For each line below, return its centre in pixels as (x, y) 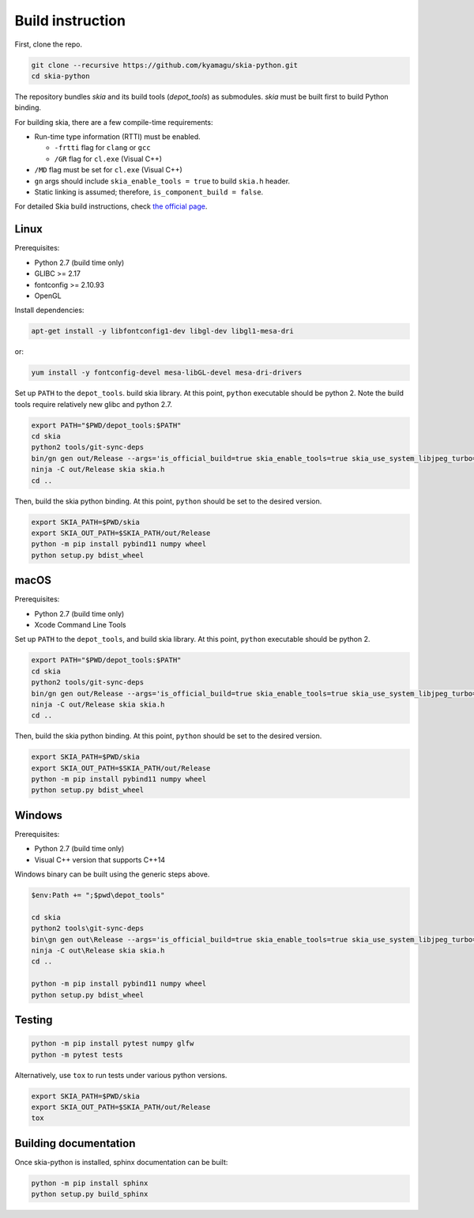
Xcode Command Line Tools (80, 624)
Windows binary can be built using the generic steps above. (112, 874)
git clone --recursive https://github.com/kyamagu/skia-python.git (165, 65)
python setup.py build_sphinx (90, 1194)
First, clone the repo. (49, 44)
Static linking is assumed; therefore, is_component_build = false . (149, 192)
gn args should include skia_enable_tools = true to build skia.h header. (162, 181)
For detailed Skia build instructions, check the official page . (111, 206)
